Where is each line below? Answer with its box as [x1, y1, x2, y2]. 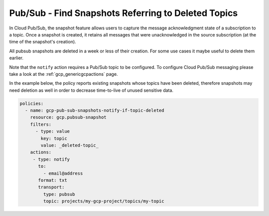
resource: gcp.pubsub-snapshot [30, 115, 107, 120]
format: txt [38, 177, 67, 183]
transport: [38, 185, 65, 190]
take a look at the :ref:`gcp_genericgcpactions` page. [9, 71, 118, 77]
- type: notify [32, 156, 70, 162]
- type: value [35, 129, 70, 134]
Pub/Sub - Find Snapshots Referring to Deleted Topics [9, 7, 238, 18]
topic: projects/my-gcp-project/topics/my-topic [43, 199, 164, 204]
